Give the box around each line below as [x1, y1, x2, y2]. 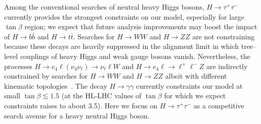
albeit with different [165, 71, 227, 81]
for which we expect [164, 90, 226, 101]
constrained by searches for [4, 71, 88, 81]
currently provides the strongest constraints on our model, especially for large [4, 11, 244, 22]
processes [4, 60, 32, 71]
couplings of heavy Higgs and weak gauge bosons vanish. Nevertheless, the [20, 50, 250, 61]
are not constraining [192, 31, 255, 41]
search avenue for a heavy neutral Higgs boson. [4, 110, 150, 120]
